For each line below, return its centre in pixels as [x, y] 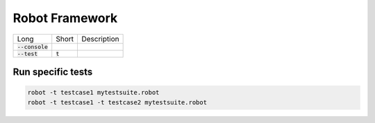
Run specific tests [53, 72]
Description [100, 39]
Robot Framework [65, 18]
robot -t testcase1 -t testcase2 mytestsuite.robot [117, 102]
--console [33, 47]
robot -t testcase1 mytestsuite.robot [93, 93]
